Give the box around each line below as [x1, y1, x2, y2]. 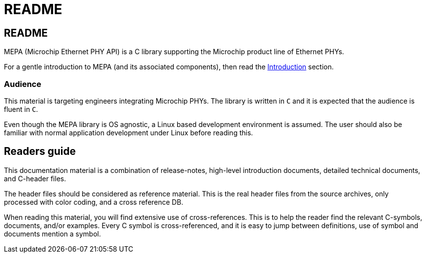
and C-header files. [4, 174, 66, 183]
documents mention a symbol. [4, 229, 101, 238]
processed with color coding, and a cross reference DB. [4, 197, 183, 206]
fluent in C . [4, 105, 38, 113]
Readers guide [4, 145, 76, 158]
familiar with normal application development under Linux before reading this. [4, 128, 253, 137]
